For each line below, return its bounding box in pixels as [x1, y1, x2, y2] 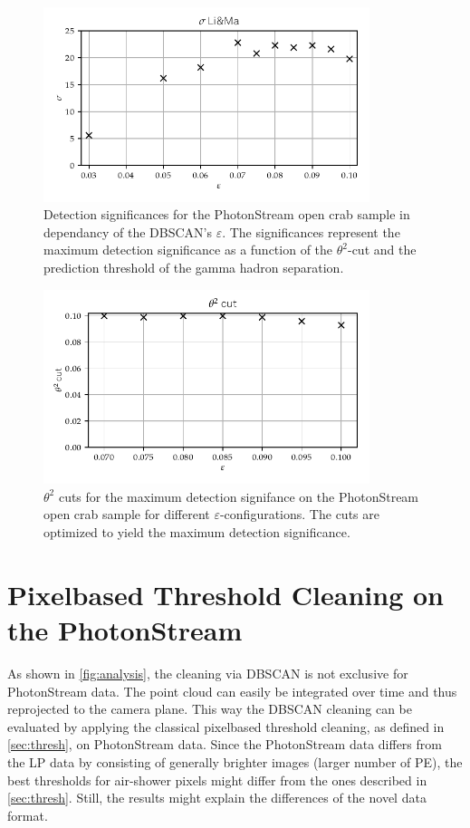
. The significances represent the [222, 222, 400, 241]
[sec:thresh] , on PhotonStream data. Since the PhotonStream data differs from [7, 735, 442, 754]
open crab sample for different [43, 505, 210, 524]
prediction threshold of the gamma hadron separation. [43, 258, 344, 277]
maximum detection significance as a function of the [43, 240, 333, 259]
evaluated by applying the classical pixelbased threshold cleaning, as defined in [7, 717, 445, 736]
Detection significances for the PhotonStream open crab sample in [43, 205, 410, 224]
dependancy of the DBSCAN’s [43, 222, 212, 241]
